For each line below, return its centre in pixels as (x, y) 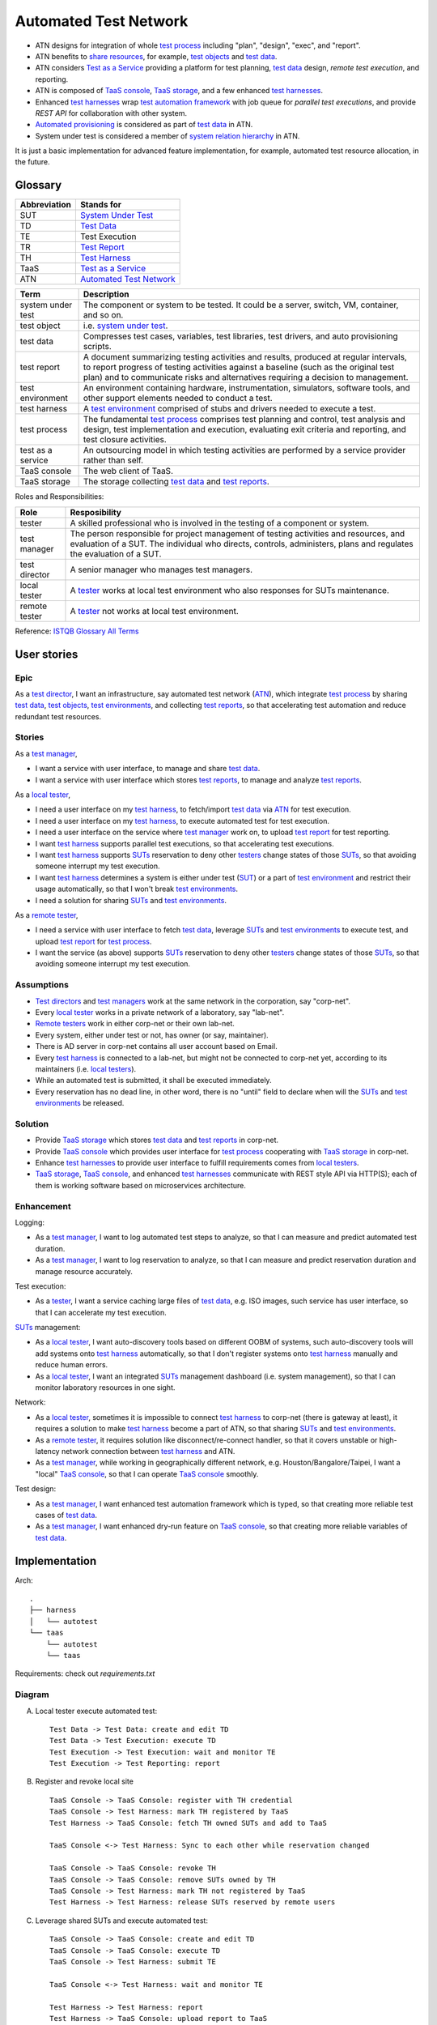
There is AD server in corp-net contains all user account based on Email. (157, 1047)
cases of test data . (66, 1515)
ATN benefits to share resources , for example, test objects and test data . (156, 56)
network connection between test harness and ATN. (148, 1451)
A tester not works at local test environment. (154, 611)
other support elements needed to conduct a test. (178, 399)
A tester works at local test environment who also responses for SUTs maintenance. (230, 590)
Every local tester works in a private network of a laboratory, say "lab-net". (160, 1012)
